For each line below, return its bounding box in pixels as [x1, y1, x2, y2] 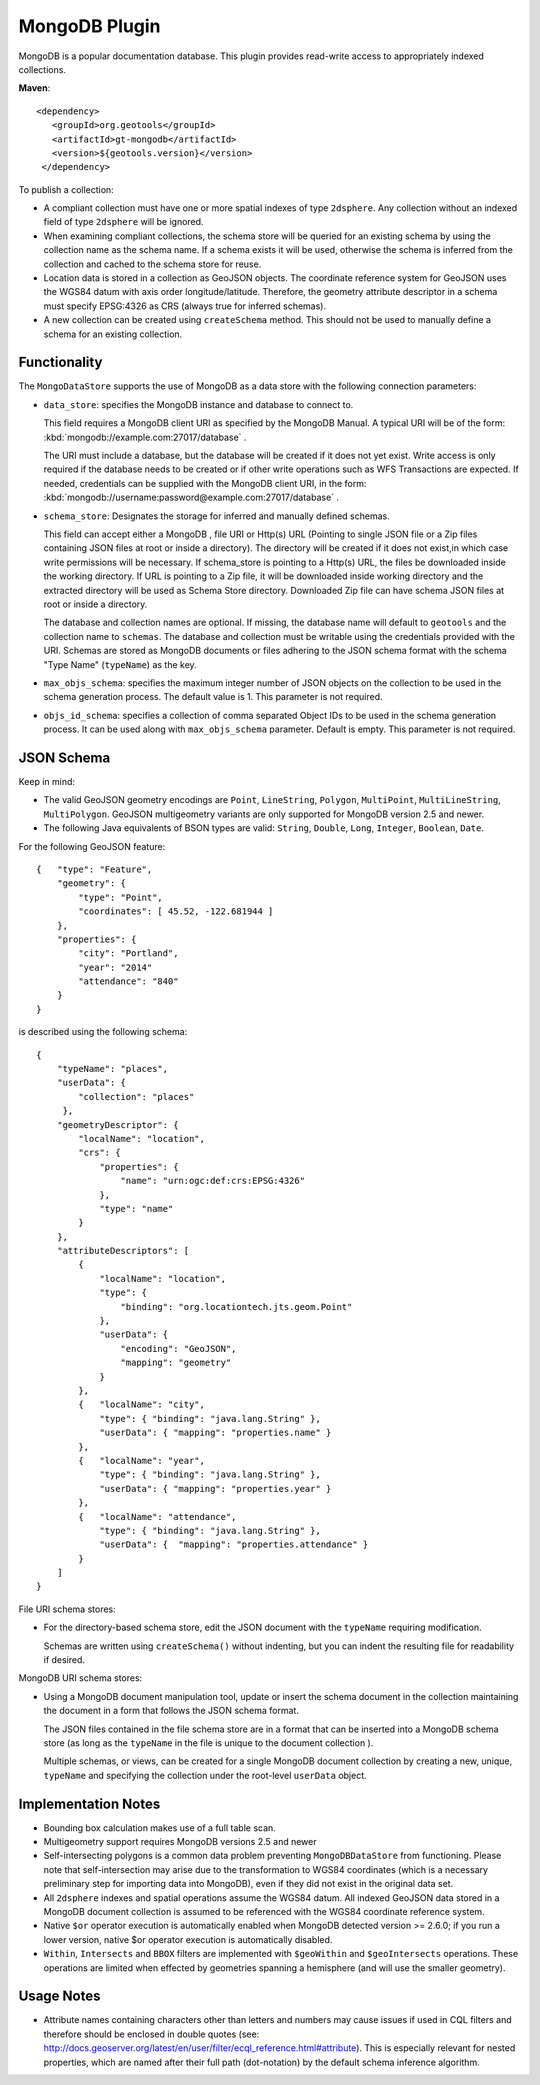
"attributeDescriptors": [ [56, 1245, 190, 1257]
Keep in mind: [18, 775, 75, 787]
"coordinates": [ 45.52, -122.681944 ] [78, 906, 274, 917]
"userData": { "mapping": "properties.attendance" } [99, 1539, 369, 1550]
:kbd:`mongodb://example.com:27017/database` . [43, 431, 247, 443]
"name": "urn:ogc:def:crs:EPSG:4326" [120, 1175, 305, 1187]
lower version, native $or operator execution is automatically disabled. [43, 1933, 333, 1945]
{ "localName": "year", [78, 1455, 205, 1466]
